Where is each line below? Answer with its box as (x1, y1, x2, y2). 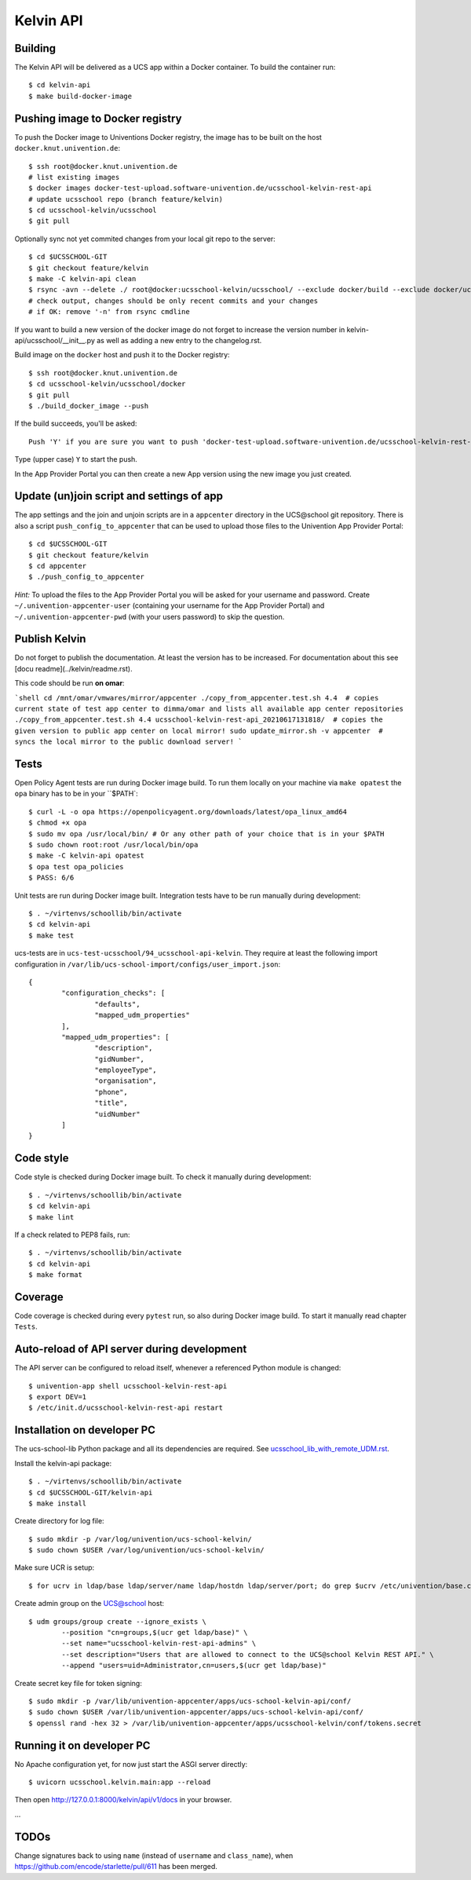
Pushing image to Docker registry (14, 112, 182, 125)
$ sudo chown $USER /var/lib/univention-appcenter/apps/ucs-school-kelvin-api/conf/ (28, 1708, 364, 1717)
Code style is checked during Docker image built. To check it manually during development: (14, 1172, 312, 1182)
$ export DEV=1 (28, 1392, 87, 1402)
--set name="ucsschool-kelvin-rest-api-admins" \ (61, 1639, 257, 1648)
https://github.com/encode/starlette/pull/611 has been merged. (14, 1862, 217, 1871)
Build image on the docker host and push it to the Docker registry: (14, 350, 231, 360)
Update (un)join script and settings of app (14, 489, 224, 503)
